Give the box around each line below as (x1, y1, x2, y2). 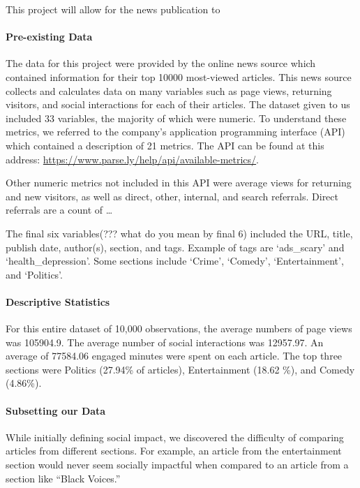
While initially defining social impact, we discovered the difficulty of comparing (6, 429, 344, 444)
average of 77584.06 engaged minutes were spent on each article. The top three (6, 348, 343, 363)
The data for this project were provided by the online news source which (6, 56, 316, 71)
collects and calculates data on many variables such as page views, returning (6, 83, 332, 98)
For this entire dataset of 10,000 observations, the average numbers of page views (6, 321, 352, 336)
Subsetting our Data (6, 403, 106, 417)
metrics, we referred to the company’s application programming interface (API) (6, 124, 345, 139)
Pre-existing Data (6, 29, 93, 44)
